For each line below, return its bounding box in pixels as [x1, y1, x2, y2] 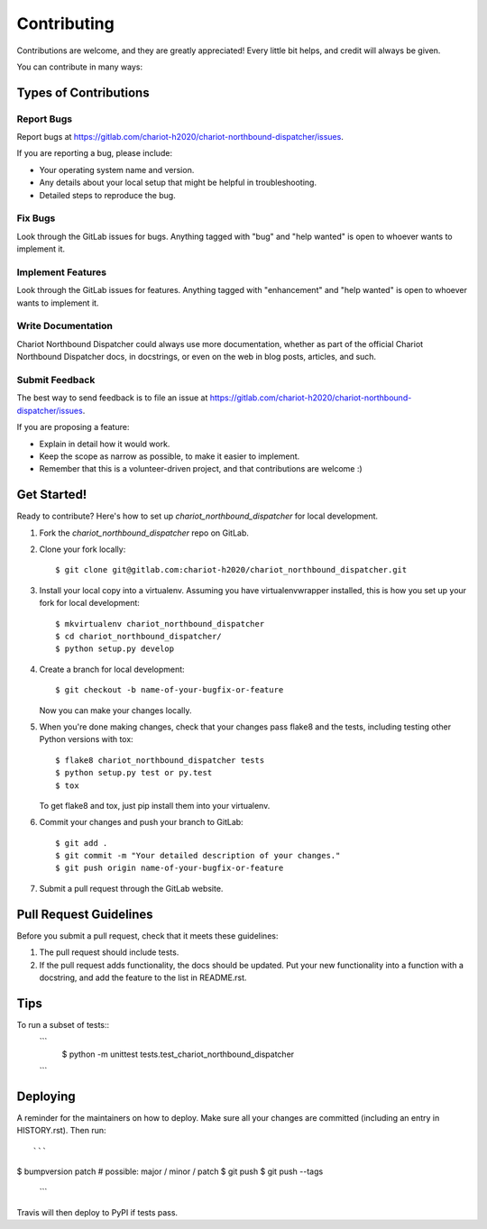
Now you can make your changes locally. [39, 704, 192, 716]
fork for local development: [39, 598, 140, 609]
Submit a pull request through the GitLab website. [39, 883, 224, 894]
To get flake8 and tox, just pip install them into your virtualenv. [39, 800, 271, 811]
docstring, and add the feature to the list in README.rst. [39, 972, 247, 983]
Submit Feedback [16, 374, 96, 387]
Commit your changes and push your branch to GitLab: [39, 817, 243, 828]
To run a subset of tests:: [16, 1019, 110, 1030]
